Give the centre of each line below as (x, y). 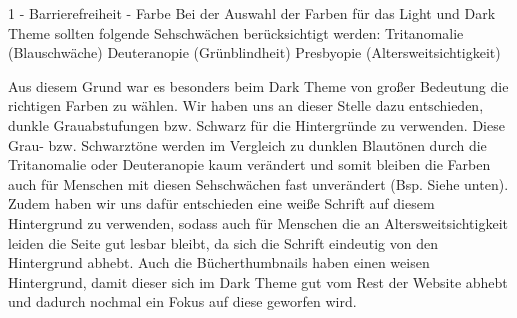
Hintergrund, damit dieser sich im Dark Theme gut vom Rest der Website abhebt (258, 281)
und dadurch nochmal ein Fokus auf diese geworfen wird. (182, 301)
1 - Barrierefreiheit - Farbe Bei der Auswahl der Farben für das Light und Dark (252, 13)
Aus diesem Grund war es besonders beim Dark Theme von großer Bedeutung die (258, 85)
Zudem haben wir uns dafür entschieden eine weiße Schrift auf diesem (221, 203)
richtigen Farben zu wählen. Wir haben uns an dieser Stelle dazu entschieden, (246, 105)
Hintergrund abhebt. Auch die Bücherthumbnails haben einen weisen (219, 262)
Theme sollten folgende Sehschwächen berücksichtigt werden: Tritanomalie (236, 32)
